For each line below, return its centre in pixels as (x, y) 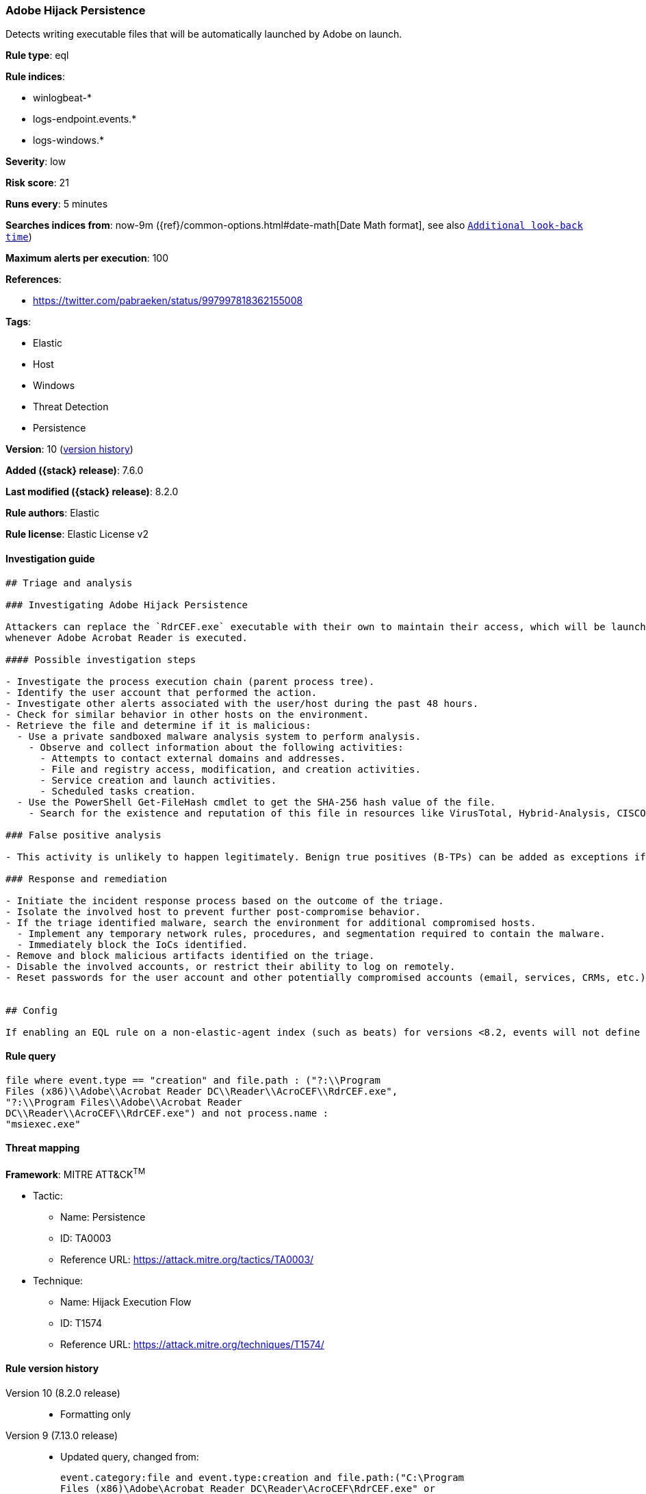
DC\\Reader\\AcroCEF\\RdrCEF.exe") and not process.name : (167, 1113)
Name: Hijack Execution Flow (126, 1302)
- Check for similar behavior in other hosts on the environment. (188, 714)
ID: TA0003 (86, 1238)
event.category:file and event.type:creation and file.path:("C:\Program (262, 1477)
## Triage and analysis (69, 583)
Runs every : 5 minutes (57, 204)
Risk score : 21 (37, 183)
